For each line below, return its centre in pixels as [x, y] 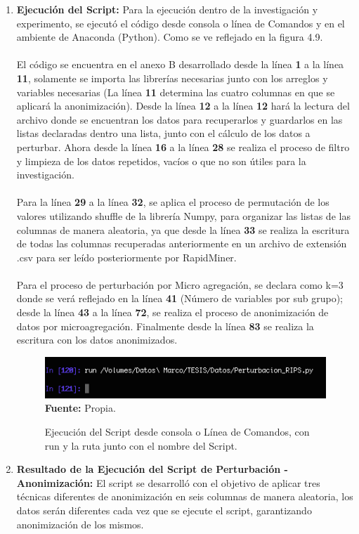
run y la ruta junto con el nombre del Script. [141, 445]
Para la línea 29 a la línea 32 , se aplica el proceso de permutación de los [173, 202]
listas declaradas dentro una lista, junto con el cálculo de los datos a [163, 133]
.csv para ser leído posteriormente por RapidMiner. [126, 257]
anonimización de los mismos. [80, 524]
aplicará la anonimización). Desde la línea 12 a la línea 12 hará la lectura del [183, 106]
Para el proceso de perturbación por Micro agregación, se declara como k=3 [180, 284]
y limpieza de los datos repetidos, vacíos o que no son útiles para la [161, 161]
